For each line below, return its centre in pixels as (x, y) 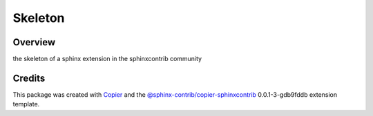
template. (26, 104)
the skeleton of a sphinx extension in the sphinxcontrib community (107, 59)
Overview (34, 42)
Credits (29, 78)
